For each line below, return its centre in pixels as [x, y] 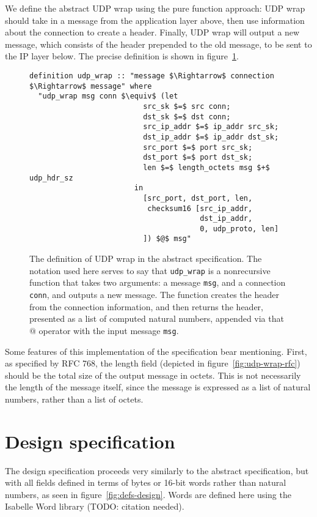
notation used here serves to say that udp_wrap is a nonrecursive [150, 270]
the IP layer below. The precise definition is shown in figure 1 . [122, 56]
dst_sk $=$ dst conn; [187, 117]
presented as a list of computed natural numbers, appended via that [157, 318]
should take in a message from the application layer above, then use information [155, 20]
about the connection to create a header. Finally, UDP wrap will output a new [152, 32]
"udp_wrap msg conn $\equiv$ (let [108, 96]
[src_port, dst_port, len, [198, 198]
